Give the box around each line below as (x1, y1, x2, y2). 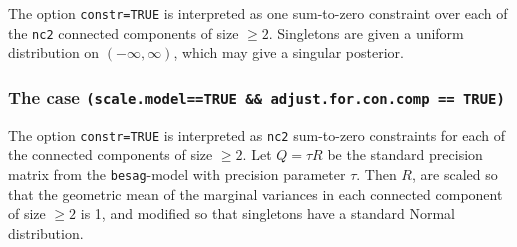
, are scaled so (412, 163, 498, 184)
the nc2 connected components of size (8, 22, 239, 43)
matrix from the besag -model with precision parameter (8, 163, 346, 184)
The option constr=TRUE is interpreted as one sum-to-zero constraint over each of (8, 3, 508, 23)
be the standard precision (327, 144, 483, 165)
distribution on (8, 42, 100, 63)
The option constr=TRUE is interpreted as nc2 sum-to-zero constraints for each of (8, 124, 506, 145)
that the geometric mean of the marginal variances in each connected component (8, 183, 503, 204)
